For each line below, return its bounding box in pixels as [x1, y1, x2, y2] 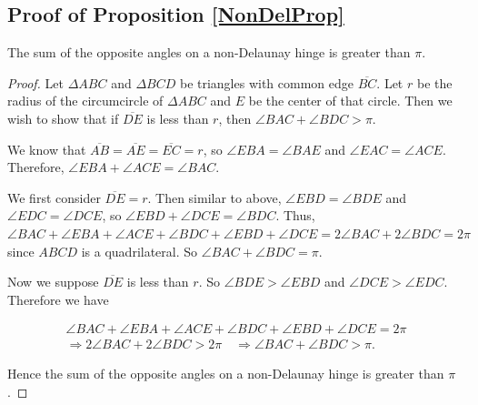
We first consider [7, 187, 101, 207]
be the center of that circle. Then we [248, 91, 453, 110]
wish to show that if [7, 108, 119, 127]
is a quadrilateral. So [81, 241, 198, 260]
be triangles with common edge [179, 73, 354, 92]
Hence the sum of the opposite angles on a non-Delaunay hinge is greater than [7, 364, 444, 383]
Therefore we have [7, 289, 109, 309]
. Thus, [275, 206, 315, 225]
